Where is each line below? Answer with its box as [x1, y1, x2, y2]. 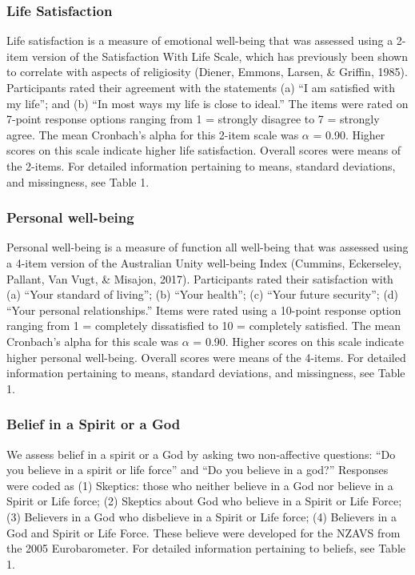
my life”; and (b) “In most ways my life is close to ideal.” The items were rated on [6, 94, 409, 111]
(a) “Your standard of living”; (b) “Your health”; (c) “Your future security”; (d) [6, 286, 399, 303]
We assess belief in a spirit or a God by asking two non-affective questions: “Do [6, 445, 396, 462]
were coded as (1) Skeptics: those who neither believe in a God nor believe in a [6, 476, 393, 493]
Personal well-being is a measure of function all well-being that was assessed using [6, 239, 409, 255]
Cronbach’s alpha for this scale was [6, 332, 179, 349]
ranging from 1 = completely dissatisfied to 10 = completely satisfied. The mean [6, 317, 401, 334]
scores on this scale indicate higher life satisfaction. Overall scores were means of [6, 142, 401, 159]
